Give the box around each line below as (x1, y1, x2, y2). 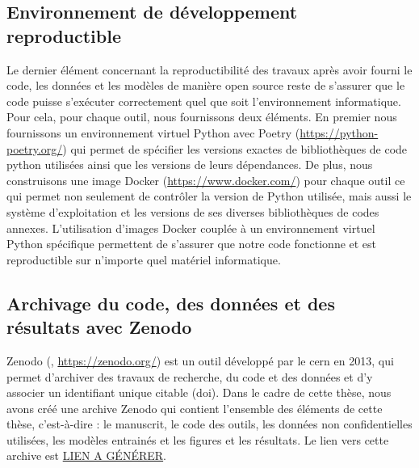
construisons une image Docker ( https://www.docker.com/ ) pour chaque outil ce (6, 171, 405, 188)
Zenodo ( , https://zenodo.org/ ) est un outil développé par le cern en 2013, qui (6, 352, 394, 369)
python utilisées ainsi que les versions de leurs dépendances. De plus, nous (6, 156, 373, 173)
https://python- (300, 124, 379, 141)
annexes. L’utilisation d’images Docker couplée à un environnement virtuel (6, 219, 375, 236)
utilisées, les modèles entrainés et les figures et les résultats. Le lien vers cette (6, 431, 389, 448)
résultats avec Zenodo (6, 314, 192, 339)
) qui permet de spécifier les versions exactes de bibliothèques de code (62, 140, 408, 157)
